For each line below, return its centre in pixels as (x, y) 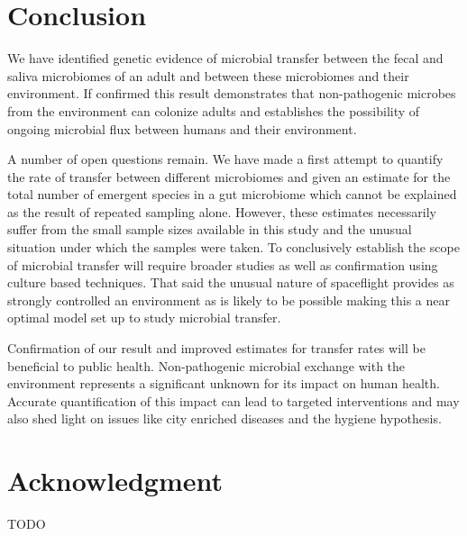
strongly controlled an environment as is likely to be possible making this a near (229, 300)
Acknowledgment (115, 481)
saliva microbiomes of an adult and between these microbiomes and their (208, 75)
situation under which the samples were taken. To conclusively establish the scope (233, 247)
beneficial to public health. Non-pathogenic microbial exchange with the (206, 365)
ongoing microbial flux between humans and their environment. (182, 128)
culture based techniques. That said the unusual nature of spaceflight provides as (231, 282)
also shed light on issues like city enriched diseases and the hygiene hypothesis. (224, 418)
